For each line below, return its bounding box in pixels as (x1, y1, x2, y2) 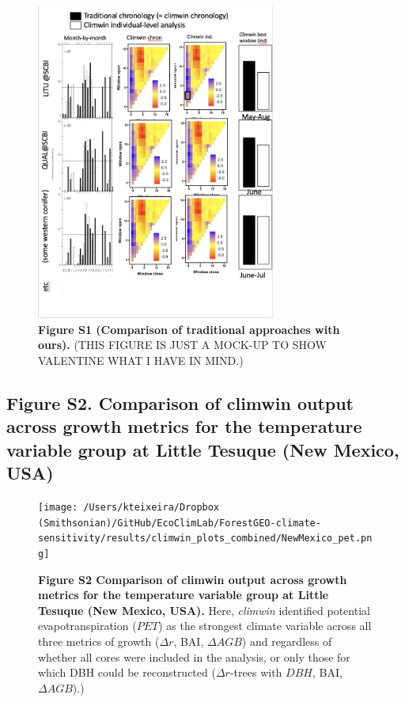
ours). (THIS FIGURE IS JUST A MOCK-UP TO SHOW (38, 336, 327, 353)
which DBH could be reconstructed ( (38, 664, 216, 681)
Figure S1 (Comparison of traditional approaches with (38, 321, 340, 337)
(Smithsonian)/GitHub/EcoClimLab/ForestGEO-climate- (38, 517, 321, 529)
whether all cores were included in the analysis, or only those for (38, 648, 350, 665)
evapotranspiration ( (38, 617, 137, 634)
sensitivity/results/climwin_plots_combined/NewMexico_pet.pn (38, 533, 373, 545)
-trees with (229, 664, 282, 681)
